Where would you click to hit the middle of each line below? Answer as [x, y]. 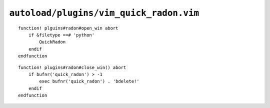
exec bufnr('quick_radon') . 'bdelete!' [89, 81]
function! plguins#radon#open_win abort [68, 28]
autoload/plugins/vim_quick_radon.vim [104, 13]
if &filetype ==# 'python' [61, 35]
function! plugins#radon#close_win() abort [72, 67]
